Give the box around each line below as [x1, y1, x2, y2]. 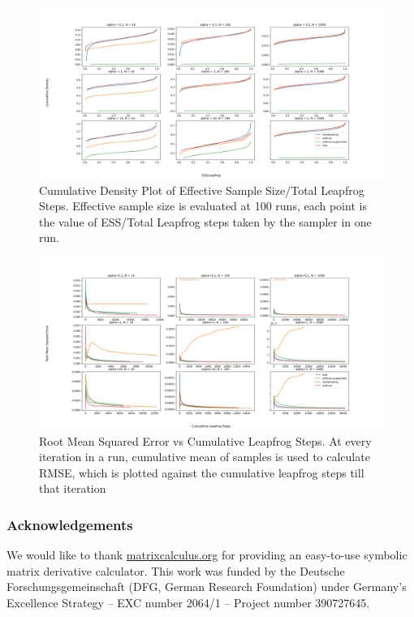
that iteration [39, 480, 106, 497]
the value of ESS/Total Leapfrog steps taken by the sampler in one [39, 213, 372, 230]
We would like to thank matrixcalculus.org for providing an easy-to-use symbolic [6, 546, 408, 563]
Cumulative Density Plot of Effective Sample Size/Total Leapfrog [39, 181, 364, 198]
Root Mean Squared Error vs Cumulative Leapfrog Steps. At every [39, 432, 372, 449]
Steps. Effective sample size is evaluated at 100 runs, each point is [39, 197, 367, 214]
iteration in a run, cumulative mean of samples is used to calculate [39, 448, 370, 465]
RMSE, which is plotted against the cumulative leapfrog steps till [39, 464, 364, 481]
